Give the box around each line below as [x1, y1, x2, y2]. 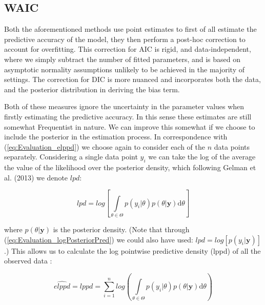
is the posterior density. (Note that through [53, 223, 190, 234]
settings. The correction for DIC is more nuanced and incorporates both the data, [4, 74, 261, 85]
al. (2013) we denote [4, 172, 68, 182]
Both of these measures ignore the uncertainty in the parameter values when [4, 101, 244, 112]
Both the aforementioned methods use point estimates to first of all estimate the [4, 24, 257, 34]
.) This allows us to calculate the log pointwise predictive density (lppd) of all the [4, 245, 261, 256]
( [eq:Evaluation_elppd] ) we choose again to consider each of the [4, 141, 206, 152]
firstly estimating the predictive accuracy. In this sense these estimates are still [4, 111, 252, 121]
